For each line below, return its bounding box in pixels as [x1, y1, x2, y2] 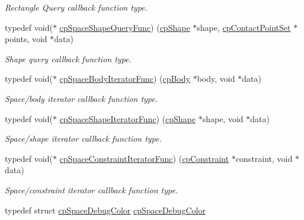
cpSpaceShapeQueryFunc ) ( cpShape [59, 21, 190, 33]
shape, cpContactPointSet [197, 21, 291, 33]
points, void [5, 33, 47, 45]
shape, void [202, 112, 244, 125]
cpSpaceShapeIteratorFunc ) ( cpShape [59, 112, 196, 125]
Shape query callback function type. [5, 52, 132, 65]
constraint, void [235, 152, 293, 164]
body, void [197, 72, 235, 85]
